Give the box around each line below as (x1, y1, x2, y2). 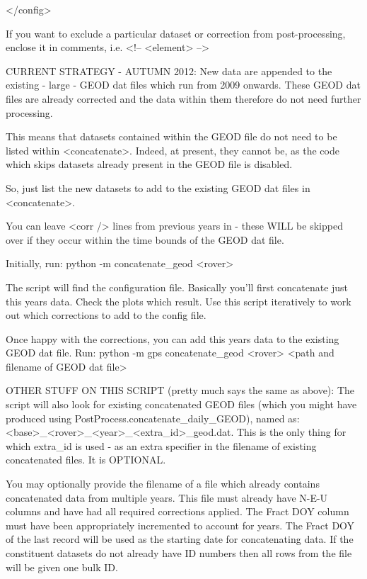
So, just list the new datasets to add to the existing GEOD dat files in (6, 180, 310, 195)
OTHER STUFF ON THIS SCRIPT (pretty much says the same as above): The (6, 383, 355, 398)
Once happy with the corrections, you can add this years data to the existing (6, 331, 339, 346)
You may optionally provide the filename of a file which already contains (6, 476, 320, 491)
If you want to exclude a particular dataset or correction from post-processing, (6, 26, 346, 40)
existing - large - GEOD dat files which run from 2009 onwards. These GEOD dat (6, 77, 361, 92)
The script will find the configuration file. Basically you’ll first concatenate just (6, 279, 349, 294)
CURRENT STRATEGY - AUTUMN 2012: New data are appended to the (6, 63, 332, 78)
